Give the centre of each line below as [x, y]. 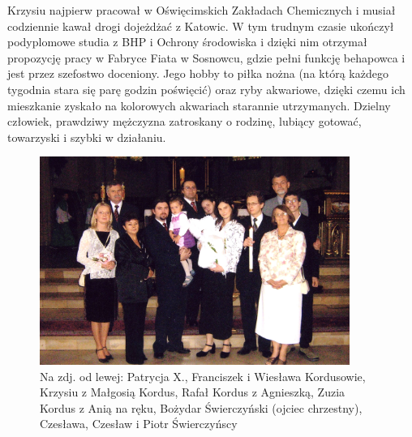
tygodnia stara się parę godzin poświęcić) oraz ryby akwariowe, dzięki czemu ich [206, 89]
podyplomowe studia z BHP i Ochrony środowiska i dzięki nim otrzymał [187, 42]
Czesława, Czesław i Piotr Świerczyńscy [139, 424]
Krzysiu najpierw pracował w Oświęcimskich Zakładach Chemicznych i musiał [202, 10]
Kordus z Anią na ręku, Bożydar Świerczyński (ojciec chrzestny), [201, 407]
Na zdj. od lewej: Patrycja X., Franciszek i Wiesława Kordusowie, [203, 376]
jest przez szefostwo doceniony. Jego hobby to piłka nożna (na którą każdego [198, 73]
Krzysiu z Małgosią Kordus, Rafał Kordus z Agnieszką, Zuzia [193, 392]
